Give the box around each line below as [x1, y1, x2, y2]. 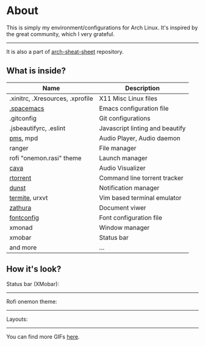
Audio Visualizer [99, 163, 146, 172]
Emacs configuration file [99, 104, 169, 112]
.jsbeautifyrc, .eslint [9, 123, 66, 132]
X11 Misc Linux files [99, 94, 157, 103]
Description [124, 84, 160, 92]
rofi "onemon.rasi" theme [9, 153, 82, 162]
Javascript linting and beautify [99, 123, 186, 132]
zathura [9, 203, 32, 212]
